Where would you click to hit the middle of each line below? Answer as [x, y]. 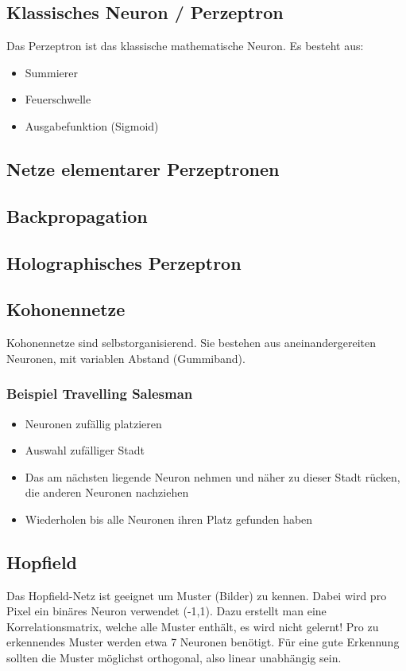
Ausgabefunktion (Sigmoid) [92, 125]
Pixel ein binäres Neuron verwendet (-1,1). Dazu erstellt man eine [166, 611]
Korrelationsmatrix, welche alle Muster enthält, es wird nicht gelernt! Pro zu [193, 626]
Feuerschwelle [58, 99]
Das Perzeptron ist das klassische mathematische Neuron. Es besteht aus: [185, 46]
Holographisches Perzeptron [124, 262]
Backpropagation [77, 215]
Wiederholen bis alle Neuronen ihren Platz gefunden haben [169, 519]
